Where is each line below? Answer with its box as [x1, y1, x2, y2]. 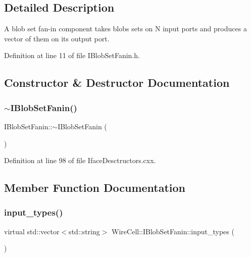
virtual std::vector [4, 226, 60, 236]
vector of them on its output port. [4, 33, 110, 43]
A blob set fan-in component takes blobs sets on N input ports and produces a [4, 23, 247, 34]
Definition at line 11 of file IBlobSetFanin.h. [4, 50, 140, 61]
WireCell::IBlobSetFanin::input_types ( [112, 226, 234, 236]
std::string [69, 226, 100, 236]
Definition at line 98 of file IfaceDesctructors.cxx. [4, 155, 156, 166]
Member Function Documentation [4, 180, 186, 195]
